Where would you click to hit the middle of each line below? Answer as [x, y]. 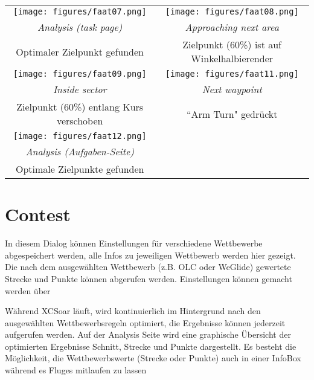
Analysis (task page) [80, 27]
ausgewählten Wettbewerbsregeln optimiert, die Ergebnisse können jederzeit [145, 322]
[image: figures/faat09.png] [80, 74]
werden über [28, 290]
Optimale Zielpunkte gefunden [80, 169]
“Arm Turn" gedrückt [232, 114]
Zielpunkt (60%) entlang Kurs [80, 107]
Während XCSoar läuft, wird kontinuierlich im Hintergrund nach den [133, 311]
